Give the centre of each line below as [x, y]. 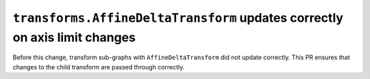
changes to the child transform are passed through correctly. [99, 67]
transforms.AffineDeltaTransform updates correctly [178, 18]
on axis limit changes [74, 37]
